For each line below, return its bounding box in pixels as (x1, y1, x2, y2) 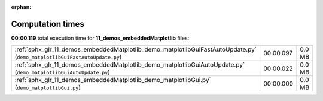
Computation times (11, 18, 84, 29)
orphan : (11, 4, 32, 10)
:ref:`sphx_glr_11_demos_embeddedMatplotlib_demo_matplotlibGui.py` (14, 76, 212, 84)
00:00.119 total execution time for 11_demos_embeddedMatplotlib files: (11, 34, 190, 42)
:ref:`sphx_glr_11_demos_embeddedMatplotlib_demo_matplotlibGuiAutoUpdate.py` (14, 61, 245, 69)
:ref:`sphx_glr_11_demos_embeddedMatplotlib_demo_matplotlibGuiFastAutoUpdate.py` (14, 45, 257, 53)
